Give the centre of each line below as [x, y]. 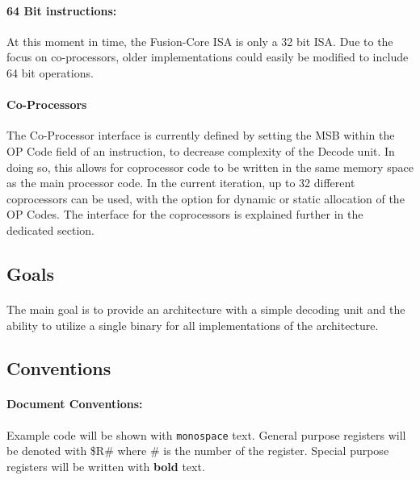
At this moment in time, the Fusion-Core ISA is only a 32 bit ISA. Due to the [200, 41]
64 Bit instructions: [62, 10]
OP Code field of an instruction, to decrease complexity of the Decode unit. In [201, 150]
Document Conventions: [75, 404]
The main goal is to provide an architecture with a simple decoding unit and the [206, 309]
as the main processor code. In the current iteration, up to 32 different [181, 183]
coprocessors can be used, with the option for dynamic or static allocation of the [206, 198]
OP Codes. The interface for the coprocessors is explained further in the [185, 214]
